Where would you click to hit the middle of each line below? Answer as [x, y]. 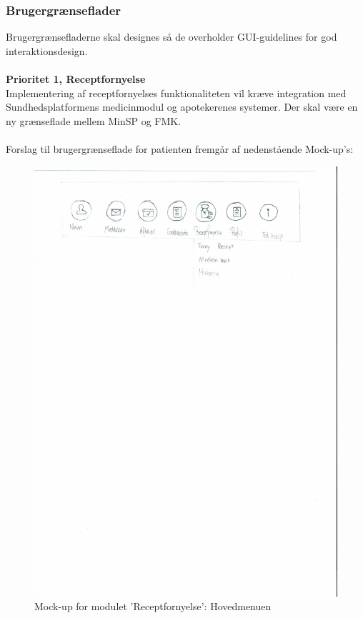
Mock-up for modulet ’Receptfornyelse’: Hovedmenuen [153, 606]
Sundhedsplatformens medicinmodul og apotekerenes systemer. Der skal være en [182, 107]
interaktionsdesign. [47, 50]
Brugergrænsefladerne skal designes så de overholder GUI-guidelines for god [171, 37]
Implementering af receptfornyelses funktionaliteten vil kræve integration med [176, 93]
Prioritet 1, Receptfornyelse [76, 79]
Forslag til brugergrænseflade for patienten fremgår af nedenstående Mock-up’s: [180, 148]
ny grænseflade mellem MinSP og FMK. [94, 120]
